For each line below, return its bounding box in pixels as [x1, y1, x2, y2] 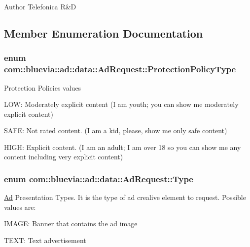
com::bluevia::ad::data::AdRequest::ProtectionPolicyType [4, 63, 236, 75]
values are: [4, 201, 36, 212]
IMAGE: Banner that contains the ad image [4, 218, 138, 229]
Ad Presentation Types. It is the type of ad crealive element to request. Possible [4, 192, 246, 202]
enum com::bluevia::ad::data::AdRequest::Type [4, 173, 193, 185]
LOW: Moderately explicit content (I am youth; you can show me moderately [4, 99, 239, 109]
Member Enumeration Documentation [4, 25, 203, 41]
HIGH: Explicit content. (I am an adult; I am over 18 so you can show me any [4, 142, 241, 152]
